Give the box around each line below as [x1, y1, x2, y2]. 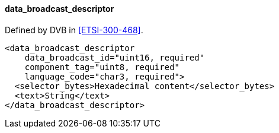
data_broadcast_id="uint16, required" [24, 52, 205, 62]
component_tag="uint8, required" [24, 62, 180, 72]
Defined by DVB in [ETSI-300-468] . [5, 24, 143, 35]
